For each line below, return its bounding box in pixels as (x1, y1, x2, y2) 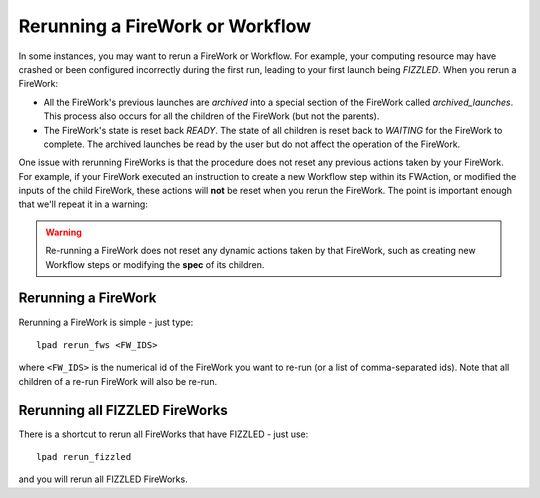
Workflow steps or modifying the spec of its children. (45, 258, 265, 270)
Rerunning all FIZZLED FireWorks (18, 401, 229, 419)
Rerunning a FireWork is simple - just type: (18, 316, 194, 328)
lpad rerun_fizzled (36, 451, 132, 462)
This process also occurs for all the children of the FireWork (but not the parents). (43, 110, 380, 122)
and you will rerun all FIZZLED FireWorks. (18, 473, 189, 485)
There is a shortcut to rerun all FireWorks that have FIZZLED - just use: (18, 428, 309, 440)
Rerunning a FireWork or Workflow (18, 15, 312, 37)
